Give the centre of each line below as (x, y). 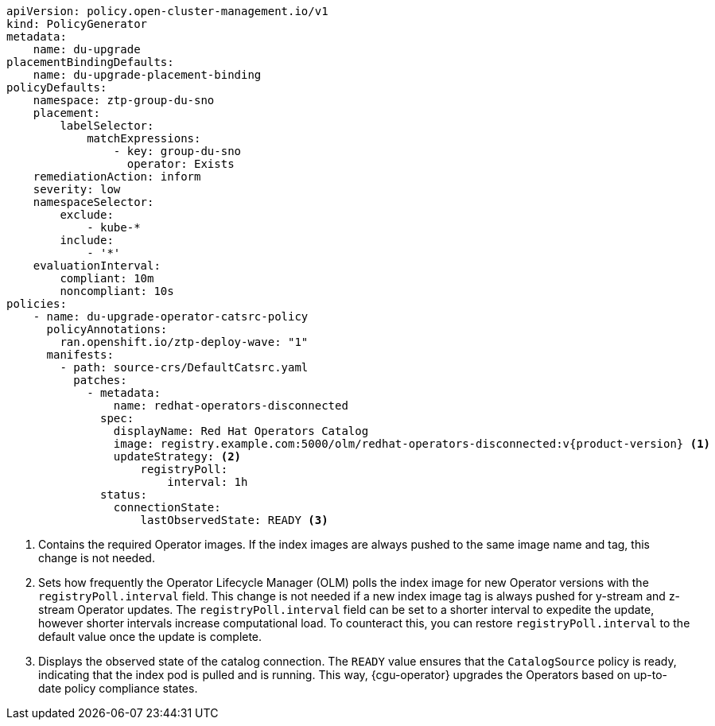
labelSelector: (107, 126)
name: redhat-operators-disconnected (231, 406)
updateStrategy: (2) (177, 456)
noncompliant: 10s (117, 291)
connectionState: (167, 507)
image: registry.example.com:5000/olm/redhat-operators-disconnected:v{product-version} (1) (412, 444)
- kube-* (114, 227)
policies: (37, 304)
